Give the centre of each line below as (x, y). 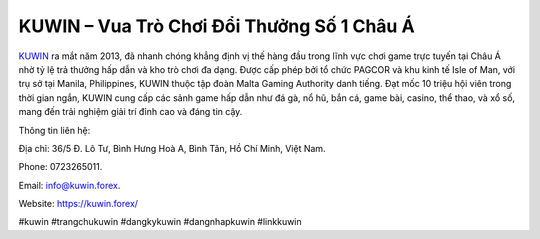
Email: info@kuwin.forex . (69, 185)
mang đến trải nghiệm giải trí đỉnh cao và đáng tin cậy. (130, 112)
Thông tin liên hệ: (54, 130)
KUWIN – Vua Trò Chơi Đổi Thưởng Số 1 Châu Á (216, 26)
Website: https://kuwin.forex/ (78, 204)
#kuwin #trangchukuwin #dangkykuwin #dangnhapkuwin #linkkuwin (160, 222)
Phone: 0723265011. (60, 167)
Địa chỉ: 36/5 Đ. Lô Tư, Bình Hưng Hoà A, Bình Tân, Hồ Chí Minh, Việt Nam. (172, 148)
